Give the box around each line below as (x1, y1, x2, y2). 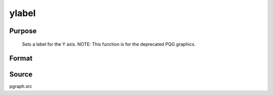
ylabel (9, 8, 36, 19)
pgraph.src (9, 83, 32, 89)
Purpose (9, 27, 37, 35)
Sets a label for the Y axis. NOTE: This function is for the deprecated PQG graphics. (22, 41, 196, 47)
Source (9, 70, 33, 79)
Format (9, 54, 33, 63)
